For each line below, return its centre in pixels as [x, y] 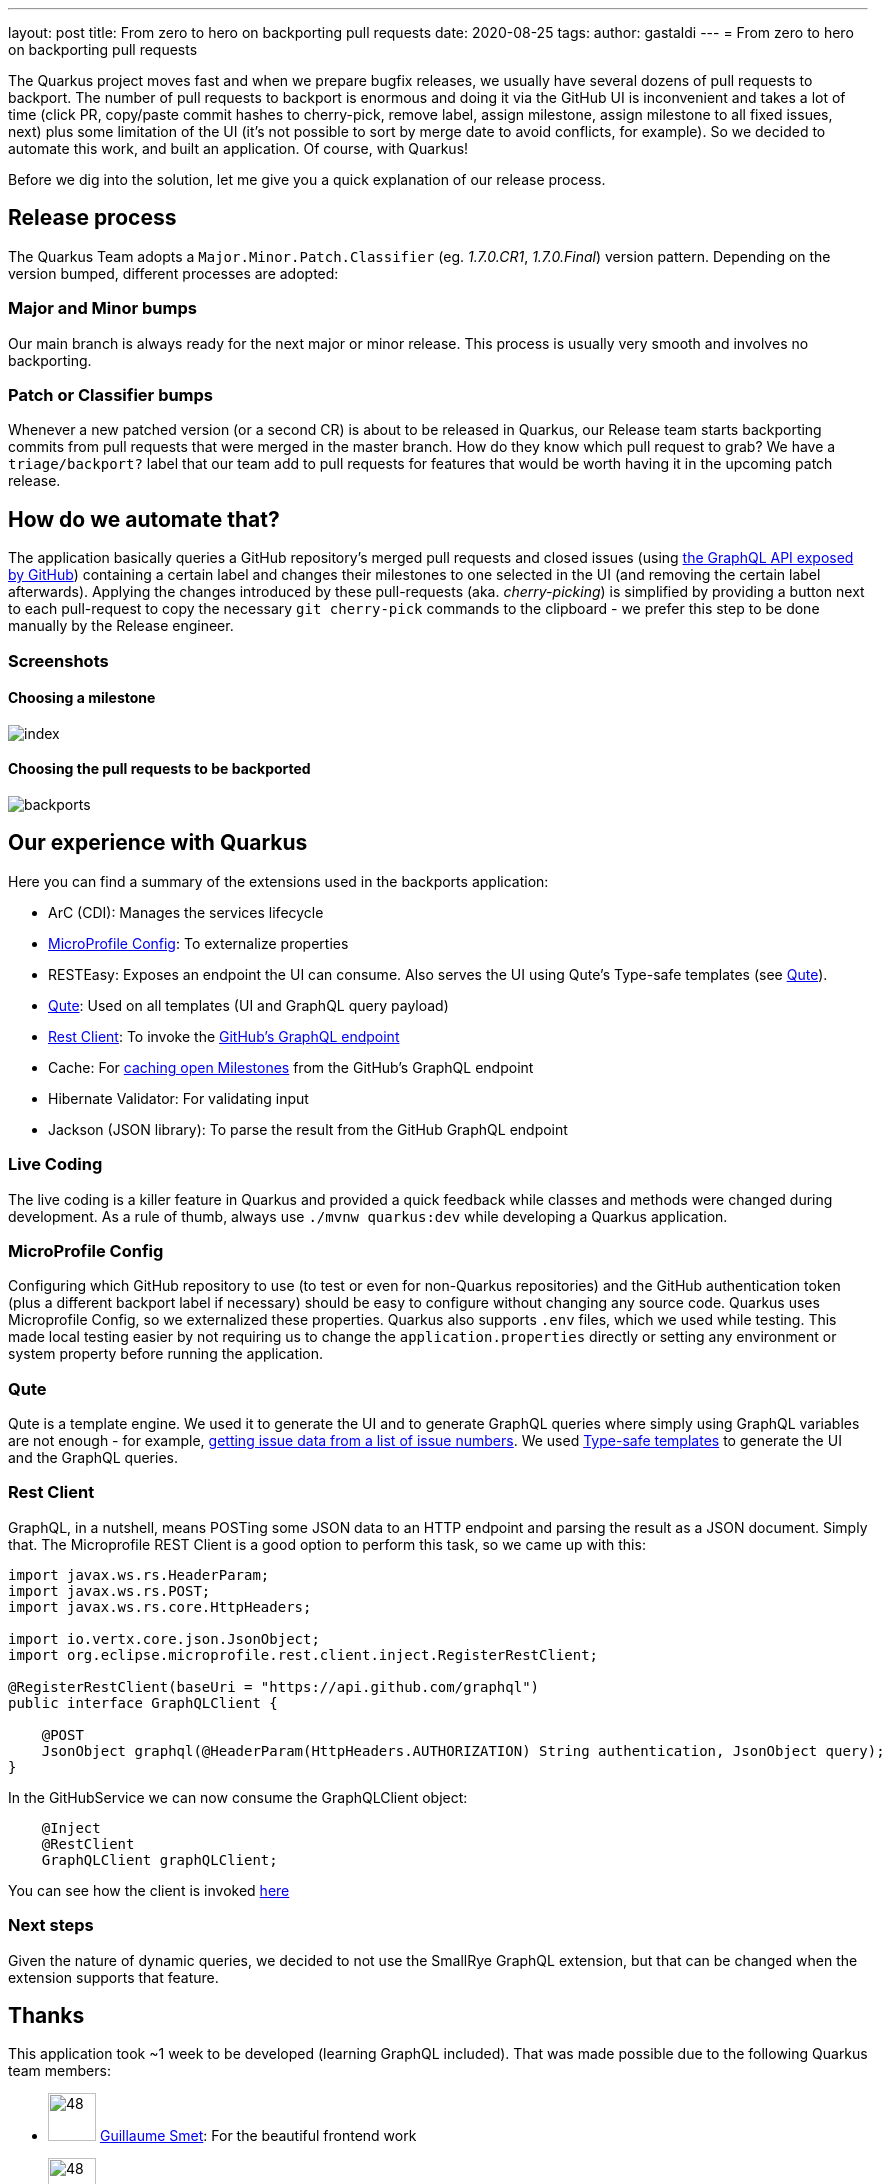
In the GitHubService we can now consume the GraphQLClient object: [238, 1797]
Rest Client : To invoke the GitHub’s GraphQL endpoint [224, 1036]
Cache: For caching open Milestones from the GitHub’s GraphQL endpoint [291, 1067]
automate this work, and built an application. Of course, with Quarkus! [238, 148]
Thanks [46, 2016]
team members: [59, 2071]
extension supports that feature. [113, 1977]
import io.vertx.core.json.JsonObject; [164, 1638]
